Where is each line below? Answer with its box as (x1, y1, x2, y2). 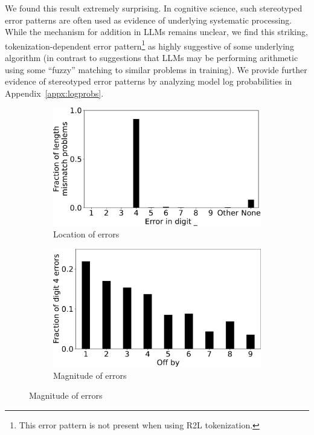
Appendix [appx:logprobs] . (5, 86, 104, 99)
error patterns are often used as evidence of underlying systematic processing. (5, 13, 292, 26)
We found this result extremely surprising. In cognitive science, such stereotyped (5, 2, 303, 14)
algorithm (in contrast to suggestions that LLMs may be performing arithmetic (5, 51, 298, 64)
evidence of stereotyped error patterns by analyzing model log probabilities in (5, 75, 292, 88)
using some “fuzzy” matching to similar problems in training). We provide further (5, 63, 307, 76)
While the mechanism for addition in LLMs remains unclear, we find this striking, (5, 25, 308, 38)
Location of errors (53, 228, 120, 240)
